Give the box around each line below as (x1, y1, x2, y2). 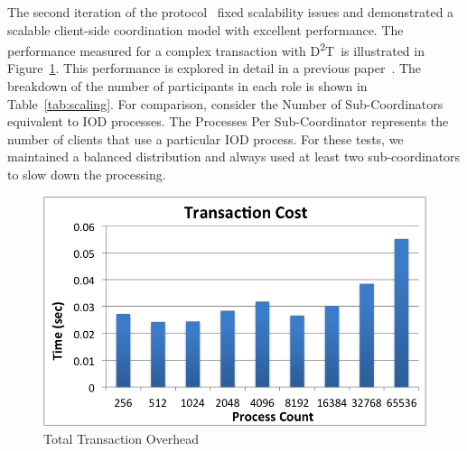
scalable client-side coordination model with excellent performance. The (7, 20, 404, 39)
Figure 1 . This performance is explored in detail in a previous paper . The (7, 59, 422, 78)
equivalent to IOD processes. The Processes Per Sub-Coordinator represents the (7, 112, 449, 131)
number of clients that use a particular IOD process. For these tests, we (7, 129, 404, 148)
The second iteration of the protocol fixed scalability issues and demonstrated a (7, 3, 454, 21)
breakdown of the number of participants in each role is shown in (7, 77, 368, 96)
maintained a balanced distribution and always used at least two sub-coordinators (7, 147, 461, 166)
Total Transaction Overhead (43, 428, 200, 447)
